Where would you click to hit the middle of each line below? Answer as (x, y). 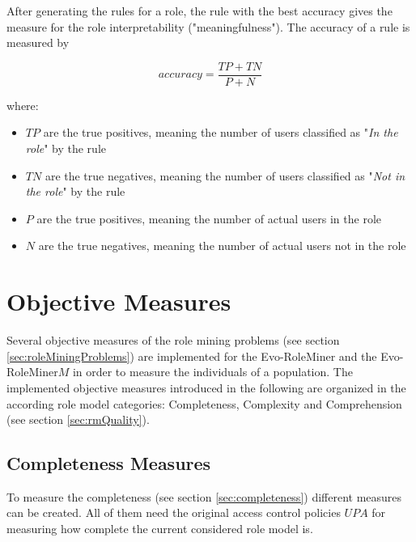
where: (23, 105)
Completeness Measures (109, 463)
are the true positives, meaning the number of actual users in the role (209, 218)
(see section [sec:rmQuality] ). (78, 419)
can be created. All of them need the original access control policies (174, 512)
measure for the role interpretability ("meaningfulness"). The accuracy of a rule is (208, 26)
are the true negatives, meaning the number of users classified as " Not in (225, 175)
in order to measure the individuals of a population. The (212, 372)
